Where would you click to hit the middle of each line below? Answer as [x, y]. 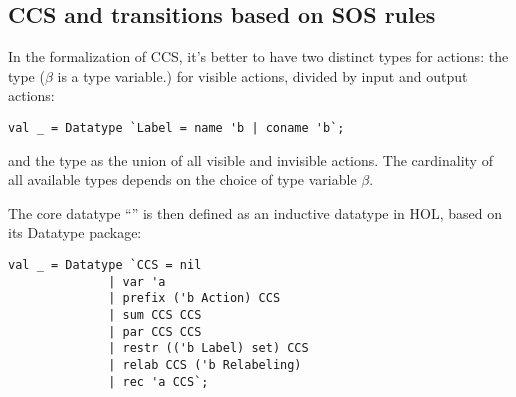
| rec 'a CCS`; [158, 381]
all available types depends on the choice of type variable [182, 179]
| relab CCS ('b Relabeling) [205, 364]
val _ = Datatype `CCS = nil [105, 265]
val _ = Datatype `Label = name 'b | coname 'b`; [176, 127]
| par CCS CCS [155, 331]
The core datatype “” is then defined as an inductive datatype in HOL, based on [255, 212]
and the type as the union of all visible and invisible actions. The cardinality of [250, 159]
